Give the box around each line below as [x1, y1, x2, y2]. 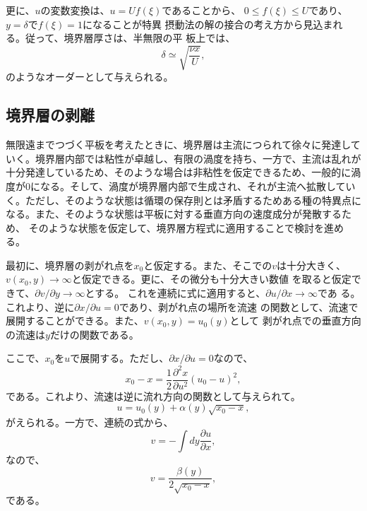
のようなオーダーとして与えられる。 [6, 69, 174, 84]
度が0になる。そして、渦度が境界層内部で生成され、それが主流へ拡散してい [6, 178, 356, 193]
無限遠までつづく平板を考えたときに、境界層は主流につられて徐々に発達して [6, 137, 361, 152]
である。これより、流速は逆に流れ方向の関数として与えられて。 [6, 388, 301, 403]
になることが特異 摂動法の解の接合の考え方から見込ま [82, 16, 333, 31]
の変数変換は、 [40, 3, 110, 17]
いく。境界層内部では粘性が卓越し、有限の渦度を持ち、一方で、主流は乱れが [6, 151, 361, 165]
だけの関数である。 [49, 327, 139, 341]
